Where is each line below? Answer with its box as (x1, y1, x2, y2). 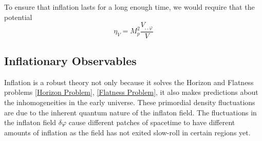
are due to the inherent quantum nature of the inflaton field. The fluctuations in (4, 107, 257, 117)
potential (4, 11, 32, 22)
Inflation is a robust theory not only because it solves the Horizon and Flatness (4, 76, 254, 87)
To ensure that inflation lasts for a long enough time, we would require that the (4, 2, 255, 12)
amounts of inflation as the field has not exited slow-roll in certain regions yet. (4, 127, 251, 137)
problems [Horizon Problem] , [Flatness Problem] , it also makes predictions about (4, 87, 258, 97)
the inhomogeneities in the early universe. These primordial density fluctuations (4, 97, 255, 108)
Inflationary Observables (4, 53, 137, 69)
